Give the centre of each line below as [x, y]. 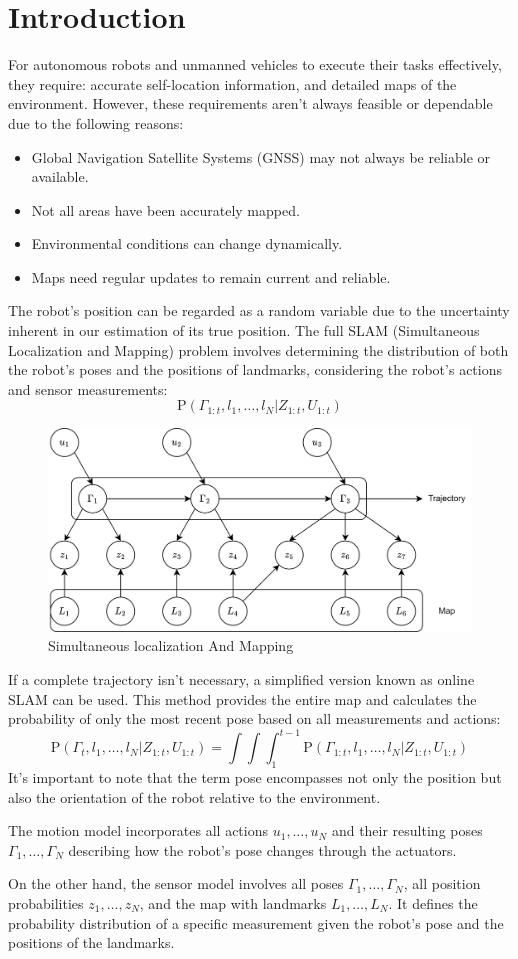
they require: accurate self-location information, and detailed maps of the [232, 83]
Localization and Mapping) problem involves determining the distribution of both [258, 349]
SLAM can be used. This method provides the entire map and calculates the [242, 698]
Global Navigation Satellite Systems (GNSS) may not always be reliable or [261, 156]
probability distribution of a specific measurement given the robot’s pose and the [256, 922]
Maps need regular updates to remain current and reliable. [211, 276]
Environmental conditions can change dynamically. [187, 243]
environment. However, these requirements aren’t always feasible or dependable [250, 103]
